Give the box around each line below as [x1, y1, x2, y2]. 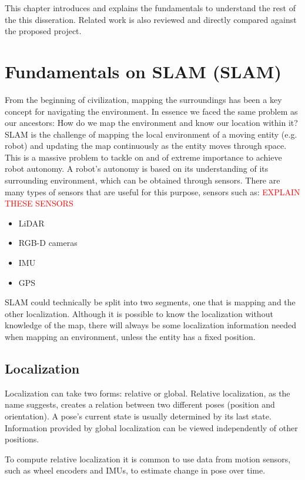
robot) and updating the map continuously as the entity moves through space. [5, 139, 287, 152]
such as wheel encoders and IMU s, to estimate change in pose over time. [5, 464, 266, 476]
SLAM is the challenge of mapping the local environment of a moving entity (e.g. [5, 128, 297, 140]
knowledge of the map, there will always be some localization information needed [5, 319, 297, 331]
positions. [5, 433, 39, 445]
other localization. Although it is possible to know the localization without [5, 307, 273, 319]
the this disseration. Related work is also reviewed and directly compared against [5, 13, 297, 25]
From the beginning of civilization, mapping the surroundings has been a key [5, 93, 282, 105]
